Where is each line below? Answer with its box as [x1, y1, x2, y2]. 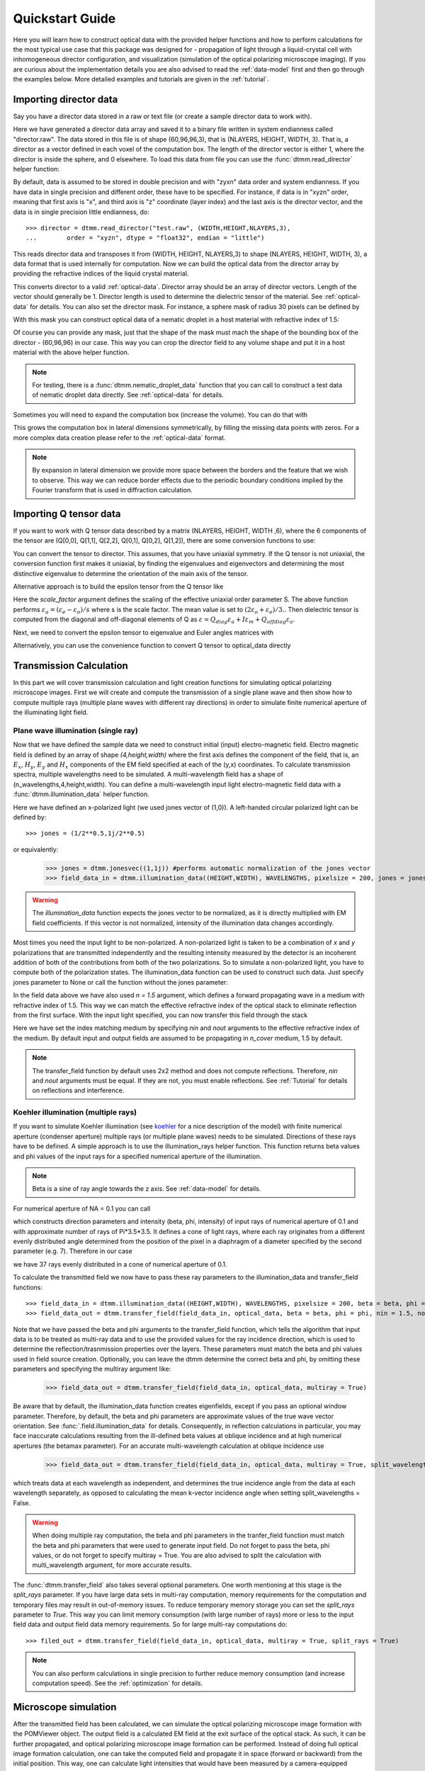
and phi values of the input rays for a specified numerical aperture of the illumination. [13, 1152, 262, 1160]
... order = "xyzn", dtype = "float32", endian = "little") [25, 234, 265, 242]
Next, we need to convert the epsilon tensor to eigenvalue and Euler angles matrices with [13, 628, 274, 637]
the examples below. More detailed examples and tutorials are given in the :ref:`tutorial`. [13, 75, 269, 84]
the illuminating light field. [13, 708, 89, 717]
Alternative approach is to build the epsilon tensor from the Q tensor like [13, 582, 224, 591]
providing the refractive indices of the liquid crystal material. [13, 269, 189, 278]
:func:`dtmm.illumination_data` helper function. [13, 790, 150, 798]
